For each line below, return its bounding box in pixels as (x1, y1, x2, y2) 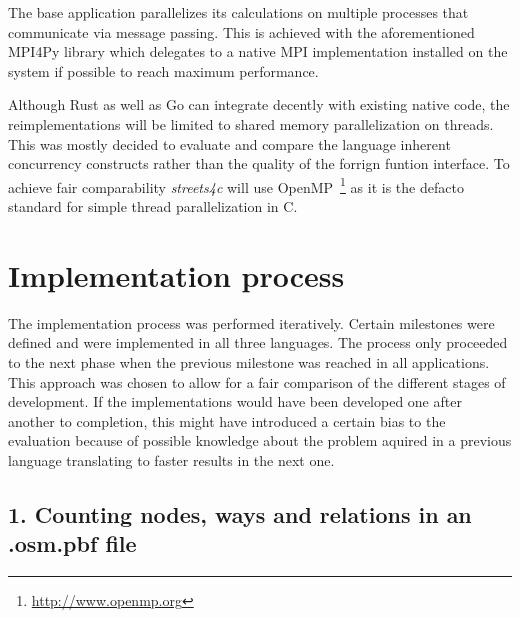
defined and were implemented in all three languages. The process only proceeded (8, 332, 508, 353)
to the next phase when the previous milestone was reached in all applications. (8, 351, 490, 372)
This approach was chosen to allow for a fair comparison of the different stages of (8, 371, 506, 392)
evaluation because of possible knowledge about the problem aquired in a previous (8, 430, 512, 451)
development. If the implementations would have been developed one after (8, 391, 462, 412)
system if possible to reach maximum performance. (8, 60, 319, 81)
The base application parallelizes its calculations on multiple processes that (8, 2, 469, 22)
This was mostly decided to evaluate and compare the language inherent (8, 133, 451, 154)
